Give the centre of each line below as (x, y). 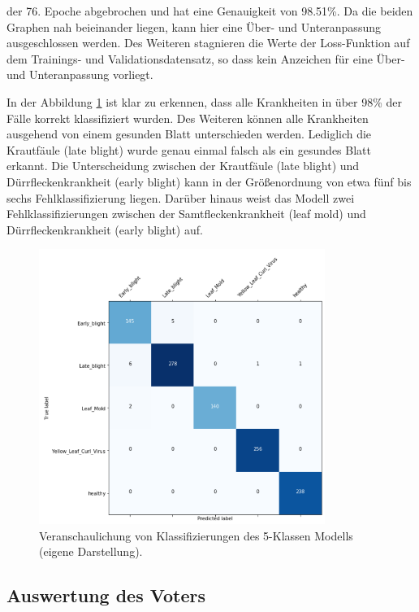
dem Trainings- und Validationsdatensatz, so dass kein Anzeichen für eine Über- (206, 58)
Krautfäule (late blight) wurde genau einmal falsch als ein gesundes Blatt (189, 149)
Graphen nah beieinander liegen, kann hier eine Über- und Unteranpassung (194, 26)
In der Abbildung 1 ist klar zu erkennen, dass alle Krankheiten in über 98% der (205, 101)
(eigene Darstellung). (91, 551)
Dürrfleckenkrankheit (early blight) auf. (105, 229)
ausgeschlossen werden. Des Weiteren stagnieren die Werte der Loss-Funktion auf (208, 43)
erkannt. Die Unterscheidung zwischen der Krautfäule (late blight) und (183, 166)
